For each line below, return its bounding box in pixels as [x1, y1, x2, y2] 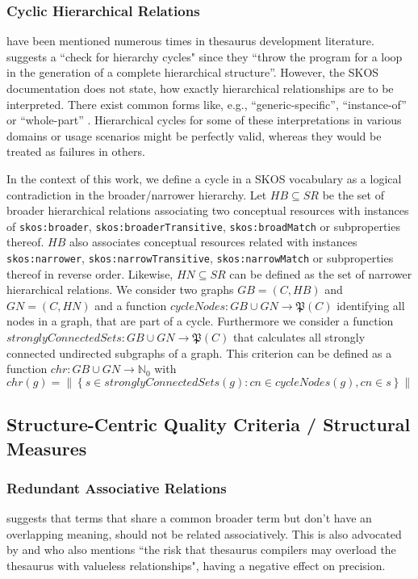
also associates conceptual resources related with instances [69, 233, 357, 250]
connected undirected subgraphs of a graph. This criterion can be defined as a [6, 344, 392, 361]
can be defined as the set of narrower [229, 265, 412, 282]
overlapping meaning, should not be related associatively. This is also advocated [6, 525, 402, 542]
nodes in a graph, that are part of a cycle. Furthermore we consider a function [6, 313, 394, 329]
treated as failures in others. [6, 143, 145, 160]
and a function [94, 296, 167, 313]
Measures [6, 435, 87, 460]
